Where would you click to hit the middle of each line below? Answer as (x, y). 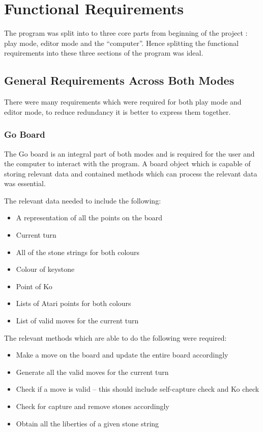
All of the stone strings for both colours (78, 252)
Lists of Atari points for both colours (74, 303)
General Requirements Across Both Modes (119, 80)
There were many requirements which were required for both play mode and (123, 102)
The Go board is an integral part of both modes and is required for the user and (129, 153)
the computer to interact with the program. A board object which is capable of (127, 163)
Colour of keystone (45, 269)
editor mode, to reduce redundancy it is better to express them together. (118, 111)
